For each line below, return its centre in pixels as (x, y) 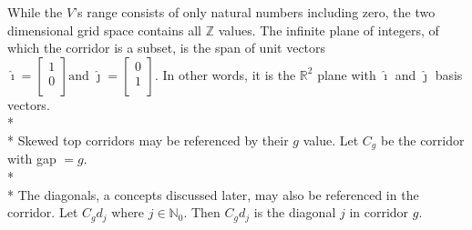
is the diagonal (295, 212)
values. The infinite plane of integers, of (328, 30)
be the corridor (422, 140)
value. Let (331, 140)
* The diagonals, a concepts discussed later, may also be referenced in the (213, 194)
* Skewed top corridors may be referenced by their (148, 140)
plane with (347, 74)
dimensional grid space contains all (104, 30)
